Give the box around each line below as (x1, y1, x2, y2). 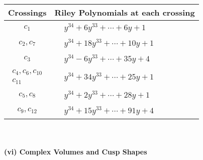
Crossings (8, 7, 47, 18)
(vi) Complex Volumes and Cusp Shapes (4, 146, 147, 157)
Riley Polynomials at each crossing (54, 7, 195, 18)
